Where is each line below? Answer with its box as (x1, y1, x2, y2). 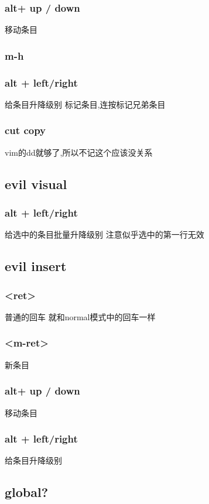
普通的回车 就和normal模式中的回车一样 (5, 310, 156, 323)
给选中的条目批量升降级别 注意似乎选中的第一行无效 (5, 228, 204, 241)
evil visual (5, 174, 67, 193)
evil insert (5, 257, 67, 275)
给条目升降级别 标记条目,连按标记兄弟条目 (5, 98, 166, 110)
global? (5, 483, 49, 501)
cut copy (5, 123, 46, 138)
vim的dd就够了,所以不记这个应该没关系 (5, 146, 153, 158)
